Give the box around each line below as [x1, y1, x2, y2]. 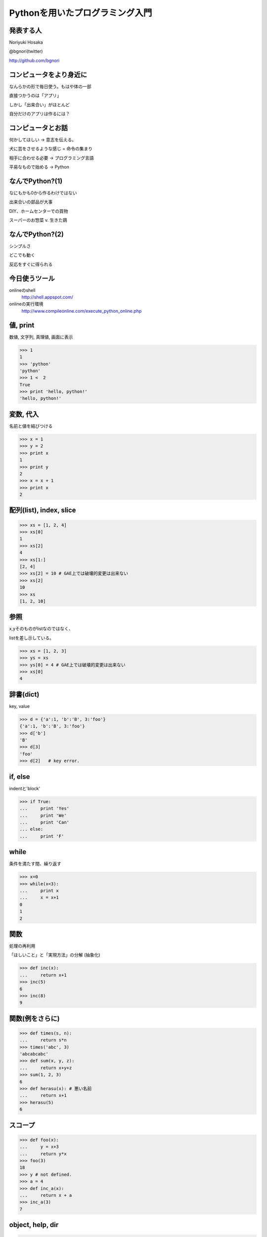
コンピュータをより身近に [9, 70, 88, 79]
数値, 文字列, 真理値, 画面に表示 [9, 334, 73, 340]
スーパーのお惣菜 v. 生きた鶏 [9, 217, 68, 223]
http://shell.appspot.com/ [21, 294, 74, 300]
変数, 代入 [9, 410, 39, 418]
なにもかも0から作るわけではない [9, 190, 77, 195]
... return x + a [19, 1192, 72, 1198]
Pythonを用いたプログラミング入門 [9, 7, 152, 18]
